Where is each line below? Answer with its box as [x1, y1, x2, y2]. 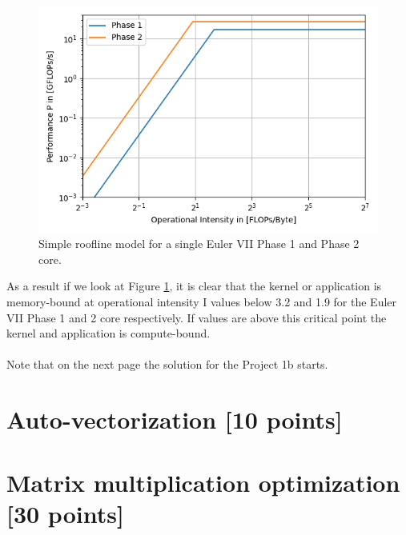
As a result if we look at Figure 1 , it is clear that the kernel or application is [6, 277, 382, 294]
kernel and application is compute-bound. [6, 325, 211, 341]
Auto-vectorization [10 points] [6, 403, 343, 436]
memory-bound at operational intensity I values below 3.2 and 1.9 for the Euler [6, 293, 397, 310]
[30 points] [6, 497, 124, 529]
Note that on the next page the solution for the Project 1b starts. [6, 356, 328, 373]
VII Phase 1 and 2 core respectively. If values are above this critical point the [6, 309, 387, 325]
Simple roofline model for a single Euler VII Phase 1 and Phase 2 [38, 235, 360, 252]
